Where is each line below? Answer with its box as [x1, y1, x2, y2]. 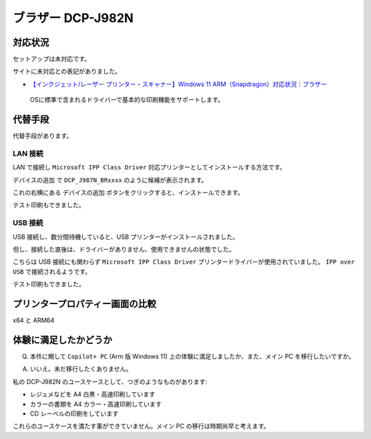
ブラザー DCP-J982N [12, 10, 134, 25]
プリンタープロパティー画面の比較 [12, 298, 157, 310]
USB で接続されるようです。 [12, 267, 91, 275]
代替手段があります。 [12, 131, 73, 140]
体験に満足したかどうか [12, 334, 113, 345]
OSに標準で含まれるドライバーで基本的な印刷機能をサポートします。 [30, 96, 225, 104]
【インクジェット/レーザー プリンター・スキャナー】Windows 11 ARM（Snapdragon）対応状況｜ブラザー [30, 80, 327, 88]
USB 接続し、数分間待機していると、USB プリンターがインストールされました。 [12, 233, 239, 241]
